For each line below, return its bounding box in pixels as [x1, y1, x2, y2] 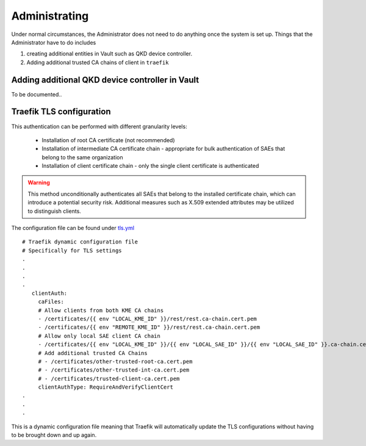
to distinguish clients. [27, 207, 82, 215]
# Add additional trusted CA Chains [38, 350, 148, 356]
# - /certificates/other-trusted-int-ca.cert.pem [38, 367, 190, 373]
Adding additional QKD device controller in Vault [11, 74, 199, 85]
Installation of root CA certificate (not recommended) [41, 136, 175, 143]
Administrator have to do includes [11, 38, 96, 46]
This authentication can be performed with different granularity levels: [11, 123, 187, 130]
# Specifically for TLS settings [22, 247, 122, 254]
